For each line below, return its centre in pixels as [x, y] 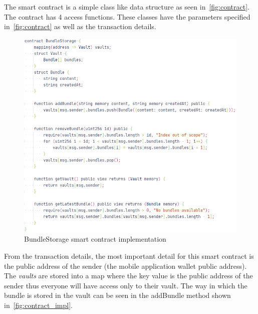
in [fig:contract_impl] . [38, 305]
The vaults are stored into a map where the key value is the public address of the [128, 276]
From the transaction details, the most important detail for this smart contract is [129, 255]
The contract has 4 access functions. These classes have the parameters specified [127, 16]
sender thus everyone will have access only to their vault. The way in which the [126, 285]
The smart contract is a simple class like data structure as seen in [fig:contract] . [127, 7]
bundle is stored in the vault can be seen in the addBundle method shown [117, 295]
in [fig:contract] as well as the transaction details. [80, 26]
